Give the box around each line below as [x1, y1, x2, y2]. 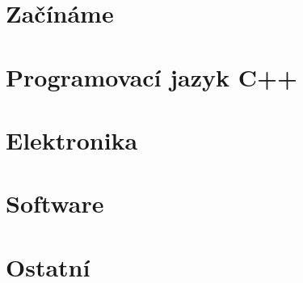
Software [6, 187, 104, 220]
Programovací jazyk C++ [6, 60, 298, 93]
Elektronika [6, 123, 138, 156]
